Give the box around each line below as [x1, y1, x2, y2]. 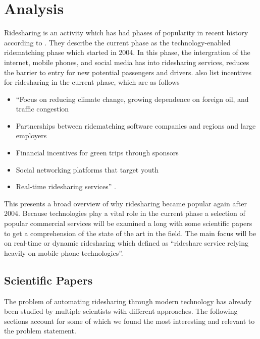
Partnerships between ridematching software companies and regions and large [16, 120, 256, 131]
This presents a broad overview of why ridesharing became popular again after [4, 198, 247, 208]
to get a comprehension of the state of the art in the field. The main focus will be [4, 228, 256, 238]
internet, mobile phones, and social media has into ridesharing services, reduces [4, 56, 249, 67]
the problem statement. [4, 325, 76, 336]
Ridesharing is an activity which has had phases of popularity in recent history [4, 27, 248, 38]
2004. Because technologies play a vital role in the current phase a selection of [4, 208, 245, 218]
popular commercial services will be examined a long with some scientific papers [4, 218, 252, 229]
